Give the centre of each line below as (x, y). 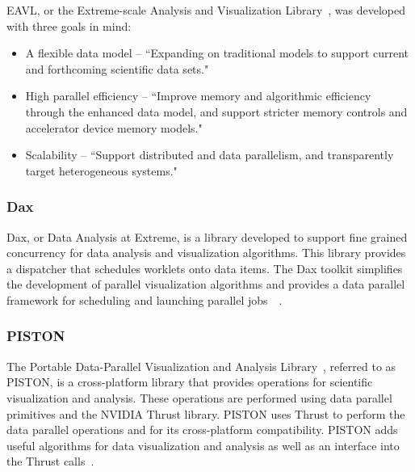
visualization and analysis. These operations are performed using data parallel (199, 397)
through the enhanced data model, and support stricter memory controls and (216, 111)
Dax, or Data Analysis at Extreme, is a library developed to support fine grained (207, 236)
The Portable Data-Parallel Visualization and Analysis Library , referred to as (201, 366)
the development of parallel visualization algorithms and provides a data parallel (206, 284)
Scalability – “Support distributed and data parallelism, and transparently (210, 155)
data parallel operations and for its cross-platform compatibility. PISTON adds (202, 430)
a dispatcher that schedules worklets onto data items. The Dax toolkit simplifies (205, 268)
